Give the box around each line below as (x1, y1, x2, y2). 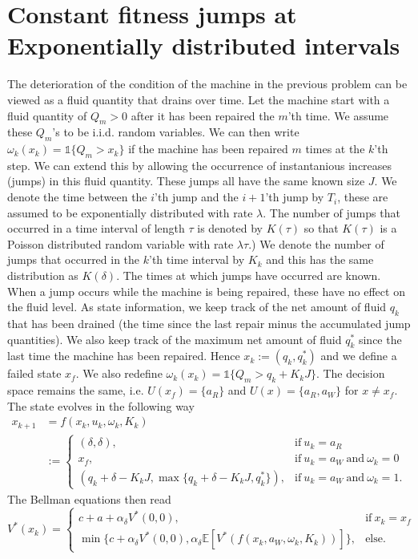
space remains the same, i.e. (7, 382, 144, 399)
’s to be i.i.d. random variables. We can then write (52, 124, 299, 140)
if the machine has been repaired (128, 140, 288, 157)
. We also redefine (75, 365, 163, 382)
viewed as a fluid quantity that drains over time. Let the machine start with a (7, 91, 390, 107)
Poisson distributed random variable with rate (7, 235, 234, 252)
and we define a (320, 347, 397, 364)
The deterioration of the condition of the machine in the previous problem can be (7, 75, 408, 92)
